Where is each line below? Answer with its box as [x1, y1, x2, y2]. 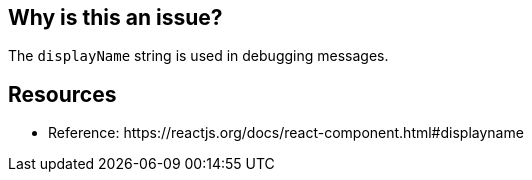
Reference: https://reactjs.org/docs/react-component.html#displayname [48, 124, 524, 142]
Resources [8, 81, 117, 107]
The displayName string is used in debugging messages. [8, 47, 389, 65]
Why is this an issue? [8, 5, 223, 30]
